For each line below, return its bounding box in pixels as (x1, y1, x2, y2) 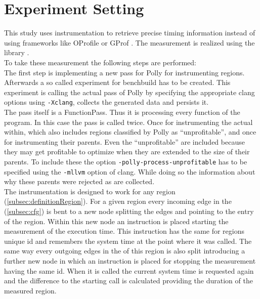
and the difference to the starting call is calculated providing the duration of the (4, 275, 253, 286)
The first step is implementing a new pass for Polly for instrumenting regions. (4, 67, 245, 77)
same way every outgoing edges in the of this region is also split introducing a (4, 245, 245, 256)
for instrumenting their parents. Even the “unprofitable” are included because (4, 136, 245, 147)
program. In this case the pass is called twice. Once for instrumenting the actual (4, 116, 253, 127)
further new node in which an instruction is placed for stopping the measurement (4, 255, 256, 266)
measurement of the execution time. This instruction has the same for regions (4, 226, 245, 236)
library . (4, 47, 29, 58)
